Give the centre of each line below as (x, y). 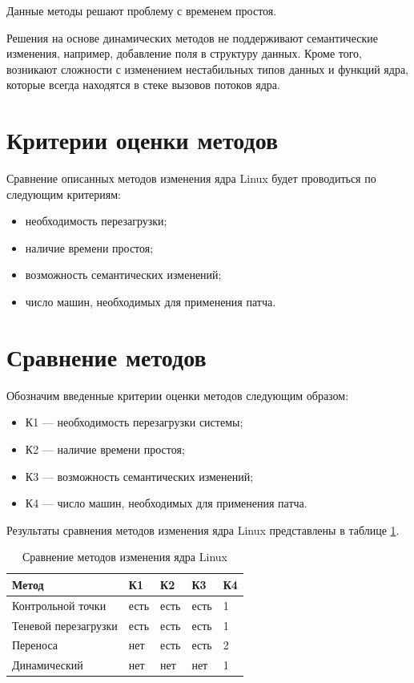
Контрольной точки (59, 605)
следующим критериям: (64, 194)
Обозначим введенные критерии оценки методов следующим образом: (178, 395)
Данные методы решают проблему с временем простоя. (142, 10)
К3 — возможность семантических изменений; (139, 476)
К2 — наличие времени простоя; (105, 449)
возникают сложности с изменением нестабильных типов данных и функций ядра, (207, 69)
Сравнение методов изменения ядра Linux (125, 557)
